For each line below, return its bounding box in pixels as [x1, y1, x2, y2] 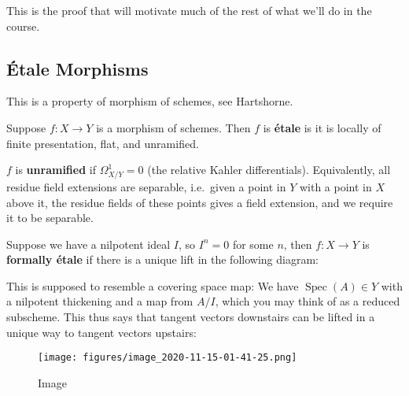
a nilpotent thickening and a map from [6, 293, 193, 309]
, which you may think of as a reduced [215, 293, 400, 309]
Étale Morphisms [6, 56, 149, 80]
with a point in [299, 178, 372, 194]
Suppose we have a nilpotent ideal [6, 235, 171, 252]
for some [232, 235, 274, 252]
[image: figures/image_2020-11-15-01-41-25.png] [38, 352, 297, 364]
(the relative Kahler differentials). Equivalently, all [147, 161, 391, 178]
